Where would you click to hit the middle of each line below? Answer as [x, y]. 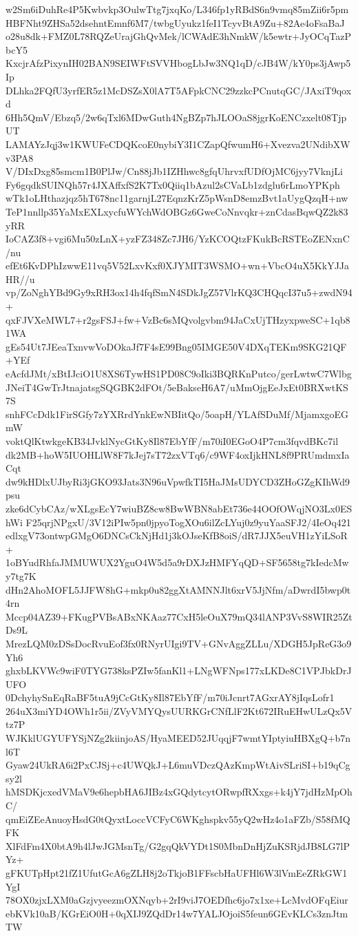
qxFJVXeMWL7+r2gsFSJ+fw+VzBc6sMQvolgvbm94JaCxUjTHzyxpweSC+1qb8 [178, 319]
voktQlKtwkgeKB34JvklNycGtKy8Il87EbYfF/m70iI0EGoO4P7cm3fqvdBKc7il [172, 441]
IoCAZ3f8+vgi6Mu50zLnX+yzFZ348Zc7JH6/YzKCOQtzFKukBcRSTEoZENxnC [178, 239]
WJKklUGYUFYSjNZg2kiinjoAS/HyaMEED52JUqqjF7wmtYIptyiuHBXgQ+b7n [178, 738]
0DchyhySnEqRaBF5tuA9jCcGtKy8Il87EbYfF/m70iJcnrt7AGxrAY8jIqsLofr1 [170, 697]
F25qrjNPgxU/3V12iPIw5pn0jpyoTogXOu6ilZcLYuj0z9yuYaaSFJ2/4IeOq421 [188, 522]
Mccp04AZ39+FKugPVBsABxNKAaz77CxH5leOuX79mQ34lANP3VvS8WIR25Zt [179, 616]
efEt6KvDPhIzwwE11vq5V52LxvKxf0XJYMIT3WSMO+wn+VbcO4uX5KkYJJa [178, 266]
